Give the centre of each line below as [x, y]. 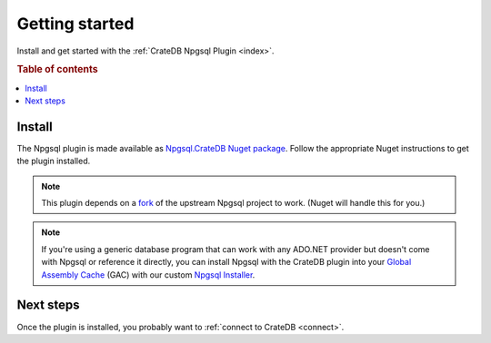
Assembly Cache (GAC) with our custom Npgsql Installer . [148, 274]
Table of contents [58, 70]
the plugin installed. [54, 161]
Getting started [75, 24]
